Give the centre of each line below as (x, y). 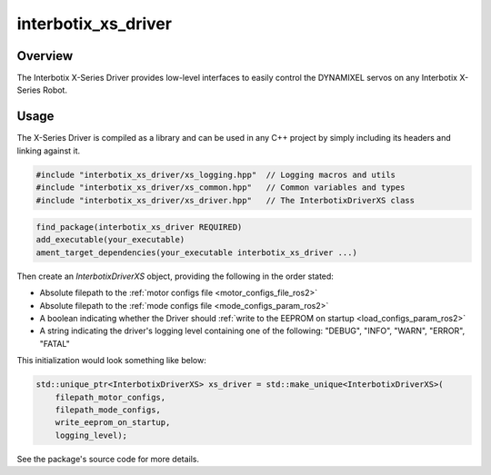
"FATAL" (55, 343)
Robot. (55, 90)
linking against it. (49, 151)
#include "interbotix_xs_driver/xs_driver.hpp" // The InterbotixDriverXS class (225, 200)
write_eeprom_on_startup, (113, 423)
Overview (45, 56)
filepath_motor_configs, (110, 397)
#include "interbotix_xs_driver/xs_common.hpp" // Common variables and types (220, 188)
